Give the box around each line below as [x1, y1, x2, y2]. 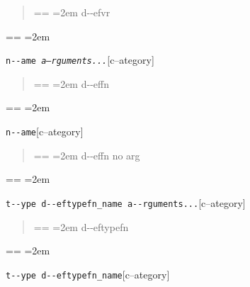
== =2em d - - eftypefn [33, 219, 129, 234]
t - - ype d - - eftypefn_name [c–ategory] [6, 266, 170, 281]
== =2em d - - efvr [33, 5, 110, 19]
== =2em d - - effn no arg [33, 147, 140, 162]
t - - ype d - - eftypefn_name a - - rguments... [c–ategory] [6, 195, 246, 210]
